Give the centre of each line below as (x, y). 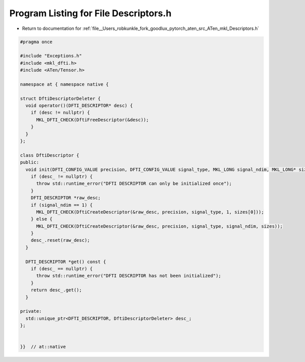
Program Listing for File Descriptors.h (90, 13)
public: (29, 162)
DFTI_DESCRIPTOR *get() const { (66, 262)
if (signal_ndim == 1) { (62, 205)
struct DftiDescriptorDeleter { (60, 98)
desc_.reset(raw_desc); (60, 240)
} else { (42, 219)
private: (31, 311)
